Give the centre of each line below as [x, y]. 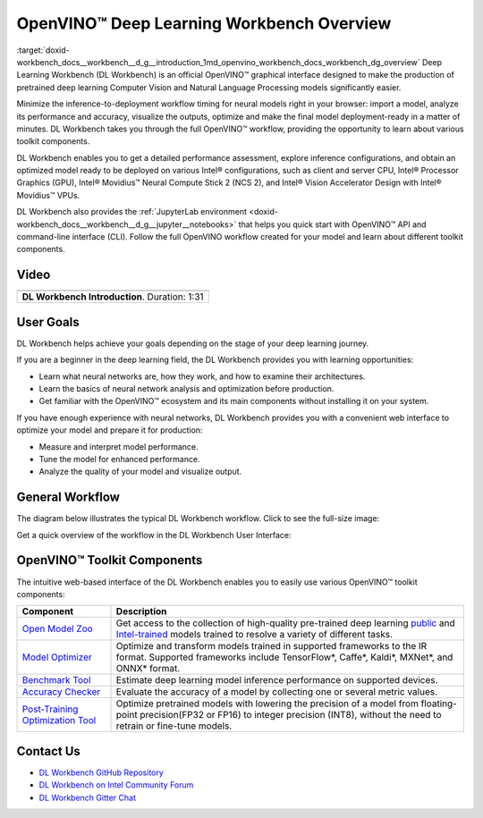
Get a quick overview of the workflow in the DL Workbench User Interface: [154, 535]
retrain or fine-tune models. [174, 726]
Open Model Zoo [57, 628]
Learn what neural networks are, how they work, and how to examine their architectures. [202, 376]
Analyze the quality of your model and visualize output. [140, 472]
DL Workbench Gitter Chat [88, 797]
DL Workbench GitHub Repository [102, 772]
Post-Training [50, 709]
